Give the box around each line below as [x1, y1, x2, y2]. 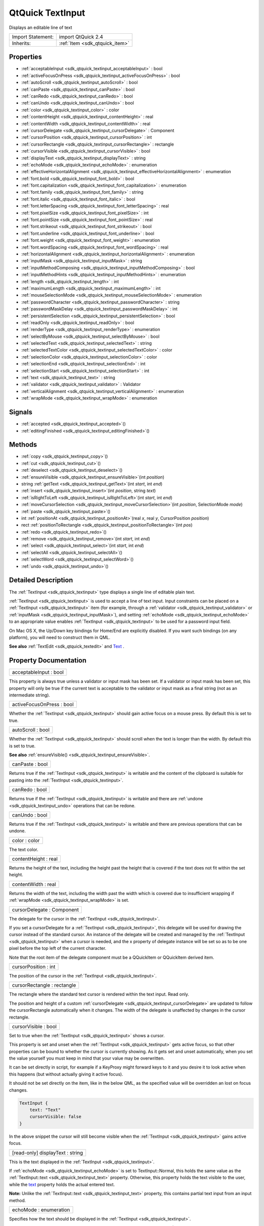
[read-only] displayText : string [12, 1149, 83, 1156]
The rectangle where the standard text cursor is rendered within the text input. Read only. [9, 991, 189, 997]
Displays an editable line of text [9, 25, 72, 30]
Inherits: [12, 40, 31, 47]
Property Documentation [9, 656, 87, 664]
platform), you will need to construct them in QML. [9, 634, 110, 640]
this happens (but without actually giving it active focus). [9, 1071, 123, 1077]
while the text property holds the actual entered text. [9, 1181, 115, 1187]
